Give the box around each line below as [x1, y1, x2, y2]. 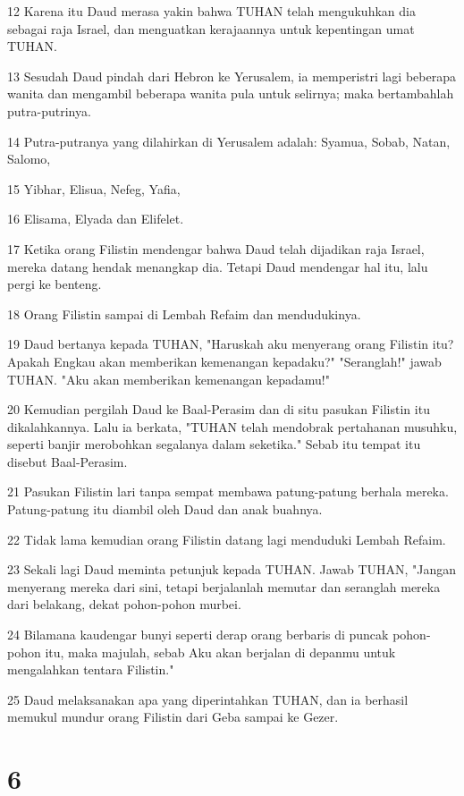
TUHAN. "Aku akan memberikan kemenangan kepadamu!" [7, 369, 330, 388]
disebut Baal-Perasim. [7, 452, 128, 470]
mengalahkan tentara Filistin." [7, 660, 174, 679]
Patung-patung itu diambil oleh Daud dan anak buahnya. [7, 500, 323, 519]
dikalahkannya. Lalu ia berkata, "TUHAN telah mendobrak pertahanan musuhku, [7, 417, 458, 436]
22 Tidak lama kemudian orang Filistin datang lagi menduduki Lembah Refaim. [7, 529, 446, 548]
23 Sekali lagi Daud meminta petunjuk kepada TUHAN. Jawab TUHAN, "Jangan [7, 560, 457, 579]
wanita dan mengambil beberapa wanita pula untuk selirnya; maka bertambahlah [7, 84, 454, 103]
